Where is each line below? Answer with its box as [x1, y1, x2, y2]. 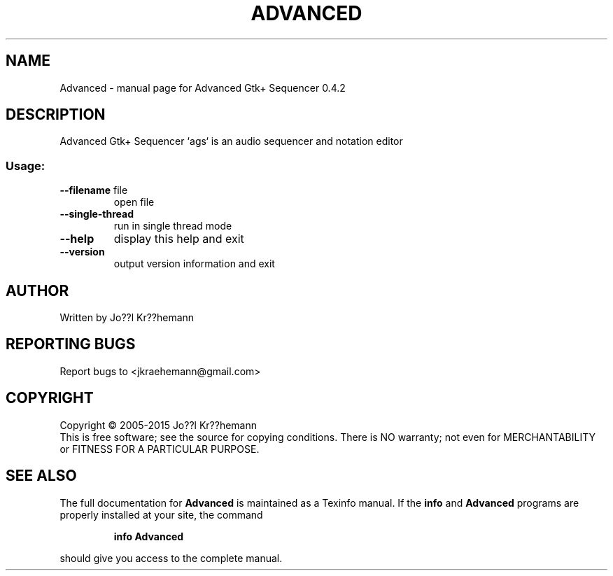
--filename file [59, 184, 128, 197]
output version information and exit [113, 258, 275, 270]
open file [113, 196, 155, 209]
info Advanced [113, 530, 184, 542]
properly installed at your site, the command [59, 508, 263, 521]
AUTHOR [6, 281, 69, 300]
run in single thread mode [113, 220, 232, 232]
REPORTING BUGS [6, 335, 136, 353]
